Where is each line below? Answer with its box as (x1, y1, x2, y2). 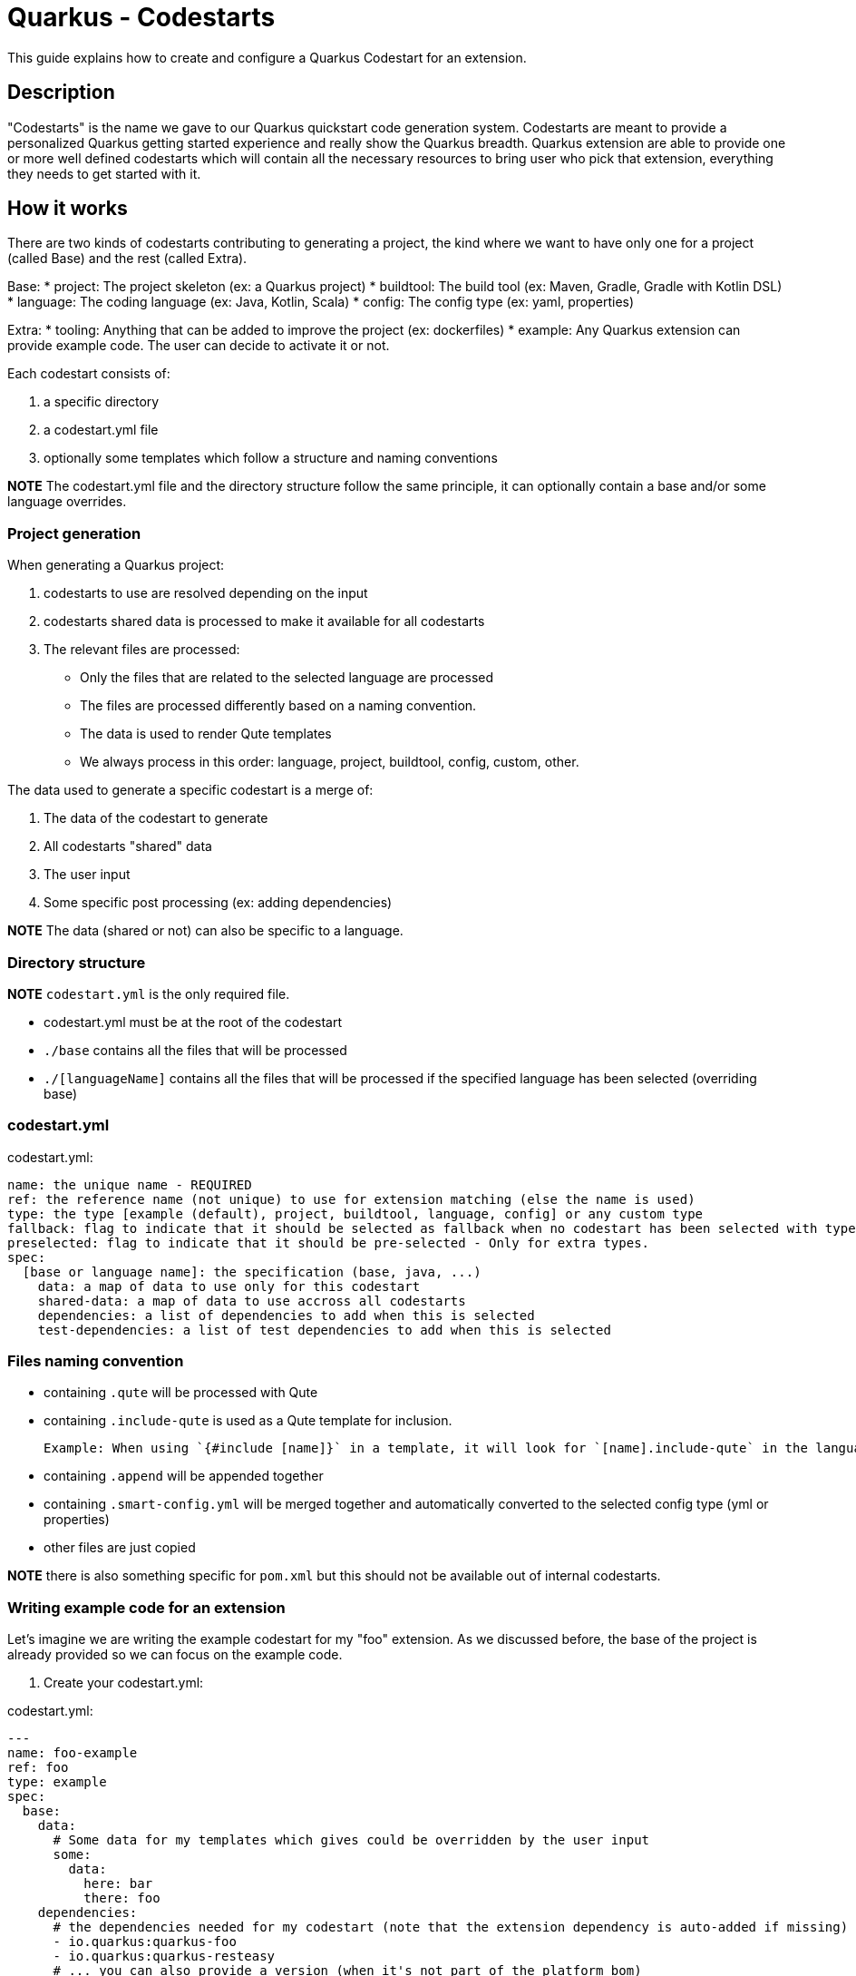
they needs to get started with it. (7, 165, 201, 181)
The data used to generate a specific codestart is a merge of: (7, 782, 374, 798)
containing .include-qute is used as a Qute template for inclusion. (44, 1413, 452, 1429)
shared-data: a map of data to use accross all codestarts (37, 1293, 466, 1308)
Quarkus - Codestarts (7, 2, 276, 33)
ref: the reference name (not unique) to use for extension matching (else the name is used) (7, 1191, 695, 1207)
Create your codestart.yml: (44, 1675, 204, 1691)
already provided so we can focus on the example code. (7, 1647, 343, 1663)
